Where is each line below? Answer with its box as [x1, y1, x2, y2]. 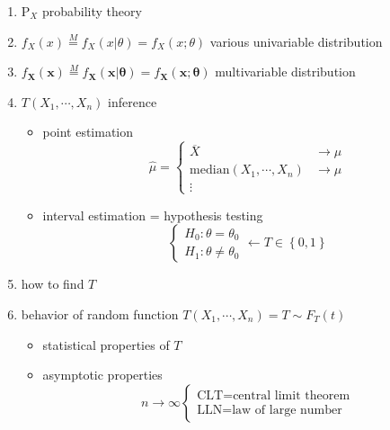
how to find [21, 274, 84, 293]
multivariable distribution [215, 62, 356, 81]
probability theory [41, 2, 142, 20]
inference [108, 92, 157, 111]
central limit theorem [233, 389, 350, 402]
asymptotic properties [42, 365, 163, 384]
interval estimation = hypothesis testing [42, 205, 263, 224]
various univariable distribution [209, 31, 383, 50]
